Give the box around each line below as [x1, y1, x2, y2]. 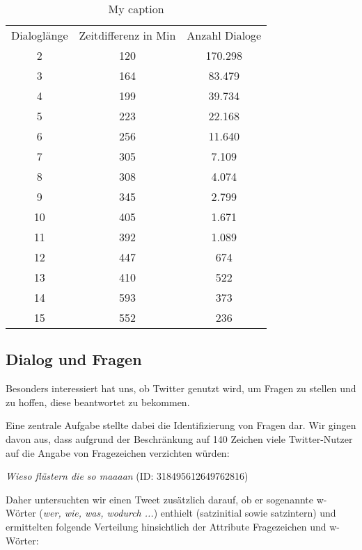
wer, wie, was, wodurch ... [42, 505, 154, 520]
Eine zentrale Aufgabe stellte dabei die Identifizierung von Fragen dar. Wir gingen [6, 418, 356, 432]
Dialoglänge [11, 27, 68, 43]
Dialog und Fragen [6, 348, 142, 370]
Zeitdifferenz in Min [79, 27, 176, 43]
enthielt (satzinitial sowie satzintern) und [160, 505, 336, 520]
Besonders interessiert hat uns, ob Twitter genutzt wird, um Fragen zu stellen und [6, 381, 356, 396]
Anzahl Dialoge [187, 27, 262, 43]
